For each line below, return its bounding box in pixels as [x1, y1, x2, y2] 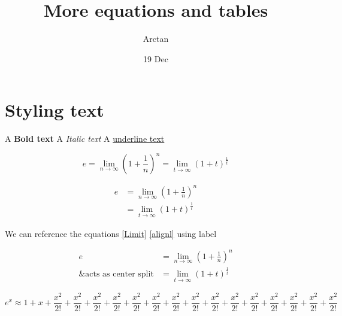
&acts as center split [78, 270, 154, 279]
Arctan [143, 32, 169, 45]
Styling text [5, 98, 104, 122]
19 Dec [143, 52, 168, 65]
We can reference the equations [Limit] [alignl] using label [5, 227, 217, 239]
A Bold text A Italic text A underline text [5, 132, 165, 145]
